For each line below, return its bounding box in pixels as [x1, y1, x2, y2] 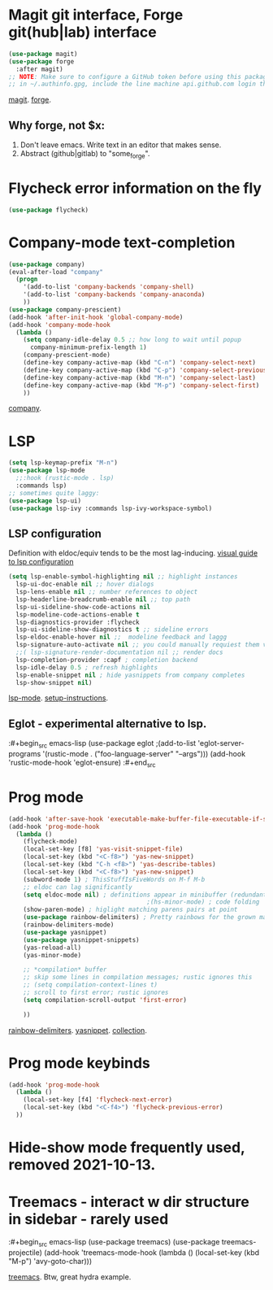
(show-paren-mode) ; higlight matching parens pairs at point [23, 905, 238, 914]
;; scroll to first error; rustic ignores [23, 988, 169, 997]
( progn [15, 275, 38, 284]
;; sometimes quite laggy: [8, 489, 100, 497]
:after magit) [15, 65, 63, 73]
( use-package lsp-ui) [8, 496, 82, 505]
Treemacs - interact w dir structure [8, 1193, 249, 1211]
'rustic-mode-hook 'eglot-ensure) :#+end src [8, 758, 156, 769]
